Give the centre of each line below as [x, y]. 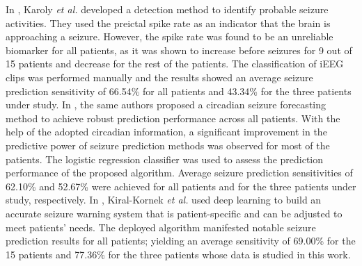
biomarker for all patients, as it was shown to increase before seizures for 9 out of [179, 50]
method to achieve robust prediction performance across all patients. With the [173, 118]
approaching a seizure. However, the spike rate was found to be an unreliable [170, 36]
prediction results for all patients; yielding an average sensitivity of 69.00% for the [181, 241]
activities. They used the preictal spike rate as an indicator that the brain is [168, 23]
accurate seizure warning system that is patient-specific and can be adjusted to [174, 213]
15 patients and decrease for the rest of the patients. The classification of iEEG [175, 64]
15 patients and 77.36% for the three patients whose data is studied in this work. [178, 254]
